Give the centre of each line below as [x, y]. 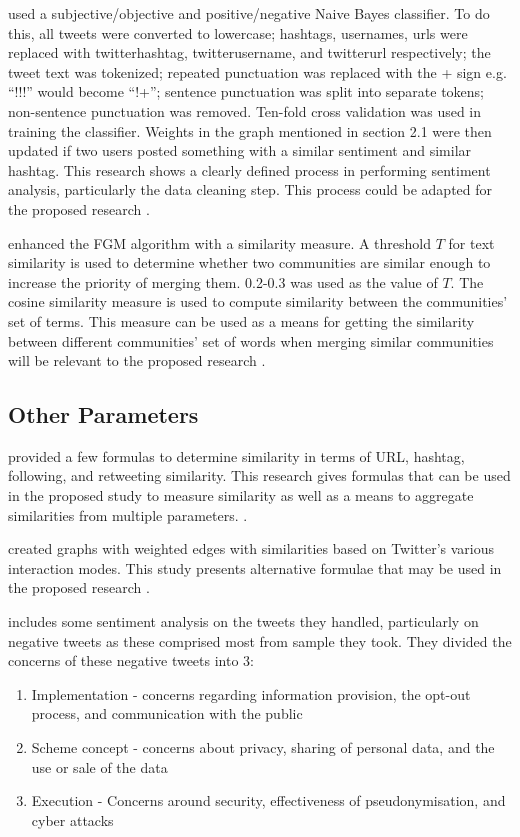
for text [471, 242]
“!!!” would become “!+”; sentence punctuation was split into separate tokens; [246, 91]
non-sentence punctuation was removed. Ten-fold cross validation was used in [245, 110]
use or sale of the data [99, 766]
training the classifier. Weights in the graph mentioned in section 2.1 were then [250, 130]
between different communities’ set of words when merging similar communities [251, 340]
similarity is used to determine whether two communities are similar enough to [249, 262]
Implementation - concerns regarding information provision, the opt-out [251, 693]
